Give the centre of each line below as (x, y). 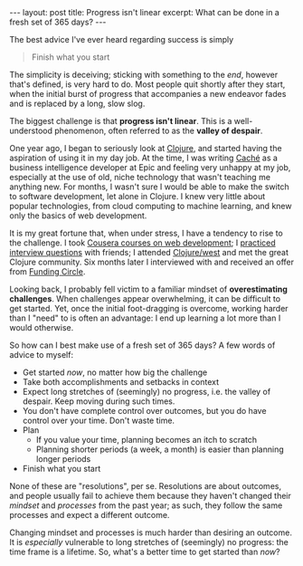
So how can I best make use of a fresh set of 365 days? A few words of (142, 345)
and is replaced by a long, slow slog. (77, 103)
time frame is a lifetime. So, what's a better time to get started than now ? (145, 552)
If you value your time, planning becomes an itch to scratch (147, 440)
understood (31, 130)
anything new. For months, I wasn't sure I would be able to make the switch (149, 187)
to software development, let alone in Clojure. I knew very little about (137, 196)
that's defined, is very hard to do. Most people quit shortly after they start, (147, 84)
